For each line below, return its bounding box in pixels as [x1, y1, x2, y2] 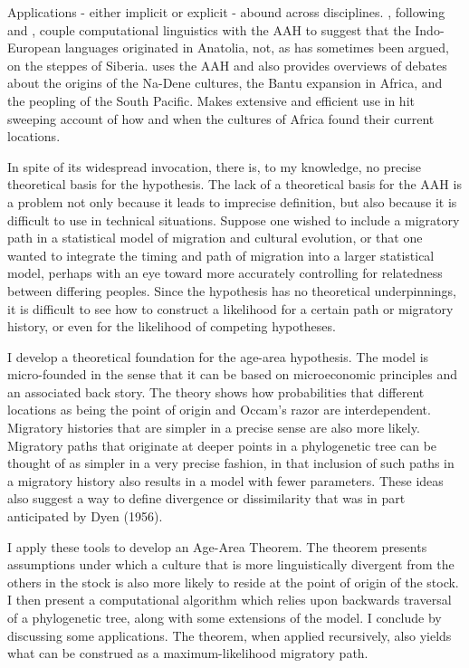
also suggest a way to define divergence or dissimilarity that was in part [7, 489, 406, 508]
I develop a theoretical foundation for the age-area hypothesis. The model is [7, 347, 429, 366]
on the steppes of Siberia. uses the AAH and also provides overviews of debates [7, 55, 447, 74]
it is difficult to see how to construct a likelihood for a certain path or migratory [7, 299, 454, 318]
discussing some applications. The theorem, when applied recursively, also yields [7, 625, 452, 644]
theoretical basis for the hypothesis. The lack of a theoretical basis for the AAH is [7, 175, 462, 194]
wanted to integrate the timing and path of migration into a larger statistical [7, 245, 435, 264]
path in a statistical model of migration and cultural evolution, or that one [7, 228, 423, 247]
